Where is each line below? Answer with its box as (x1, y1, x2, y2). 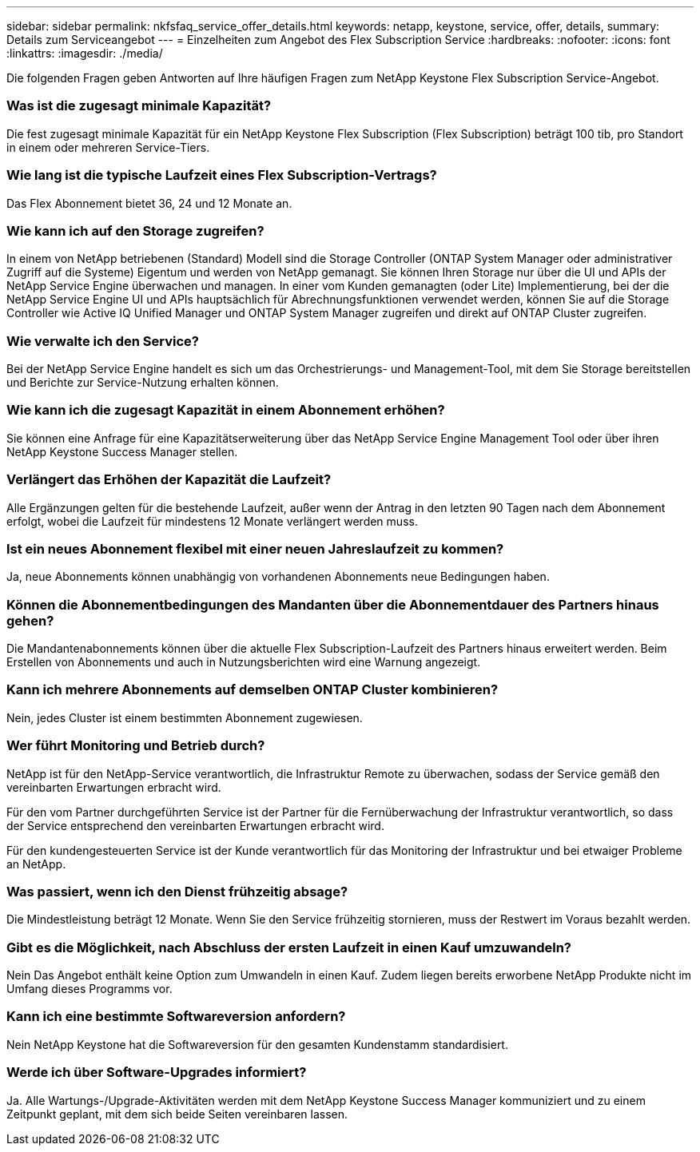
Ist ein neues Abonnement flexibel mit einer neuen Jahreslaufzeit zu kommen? (6, 540, 504, 557)
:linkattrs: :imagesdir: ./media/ (6, 46, 163, 60)
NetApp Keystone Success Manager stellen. (6, 444, 238, 459)
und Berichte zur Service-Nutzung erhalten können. (6, 375, 279, 389)
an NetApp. (6, 856, 66, 871)
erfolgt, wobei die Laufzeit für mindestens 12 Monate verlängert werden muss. (6, 514, 418, 528)
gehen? (6, 612, 54, 629)
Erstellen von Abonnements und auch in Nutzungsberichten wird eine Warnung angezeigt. (6, 655, 481, 669)
